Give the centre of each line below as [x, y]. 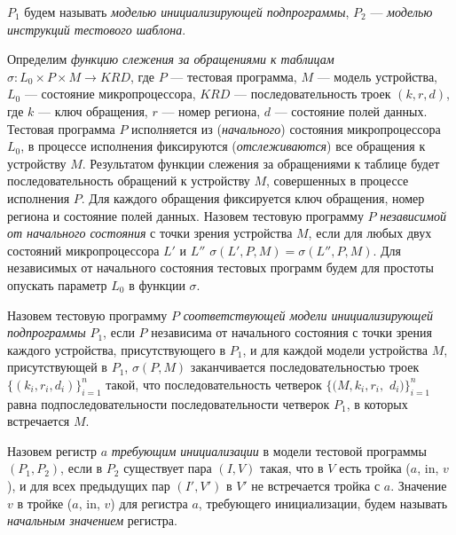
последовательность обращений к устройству [129, 181]
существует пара [168, 468]
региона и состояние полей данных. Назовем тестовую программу [185, 215]
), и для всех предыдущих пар [89, 486]
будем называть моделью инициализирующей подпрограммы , [187, 12]
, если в [82, 468]
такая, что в [292, 468]
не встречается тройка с [316, 486]
